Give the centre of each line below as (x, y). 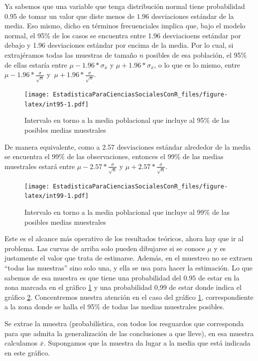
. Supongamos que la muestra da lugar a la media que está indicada (147, 343)
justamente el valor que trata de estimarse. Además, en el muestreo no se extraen (129, 258)
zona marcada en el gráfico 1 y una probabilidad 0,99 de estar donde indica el (123, 287)
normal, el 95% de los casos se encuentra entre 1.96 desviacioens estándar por (123, 35)
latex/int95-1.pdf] (57, 104)
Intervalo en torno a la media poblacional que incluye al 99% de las (127, 212)
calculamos (21, 343)
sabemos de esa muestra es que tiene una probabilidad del (93, 277)
